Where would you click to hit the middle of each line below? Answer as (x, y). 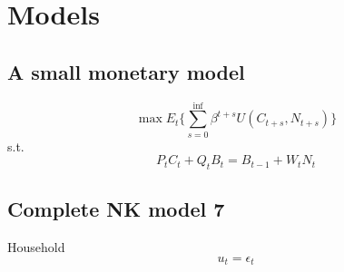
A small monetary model (126, 71)
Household (36, 247)
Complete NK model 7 (116, 209)
